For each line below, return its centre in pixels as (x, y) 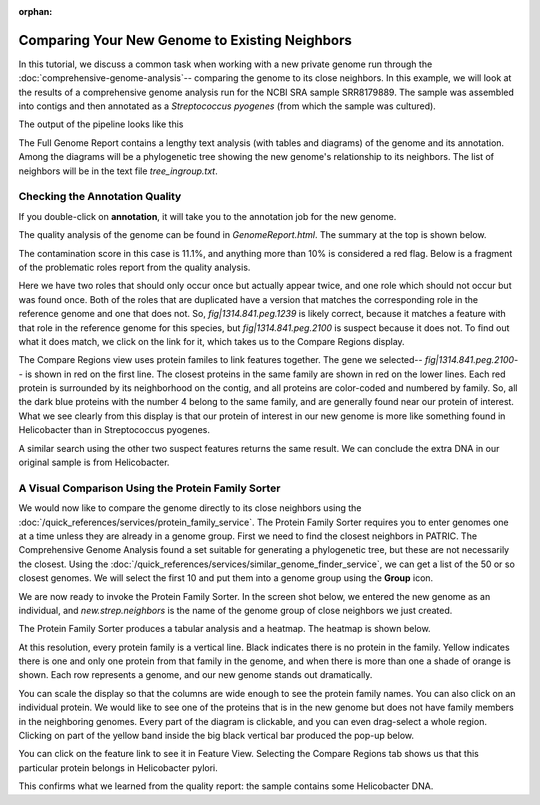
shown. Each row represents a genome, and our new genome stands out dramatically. (195, 675)
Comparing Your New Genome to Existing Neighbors (185, 40)
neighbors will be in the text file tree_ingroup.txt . (118, 171)
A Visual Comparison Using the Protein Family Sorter (149, 488)
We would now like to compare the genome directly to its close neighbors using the (190, 508)
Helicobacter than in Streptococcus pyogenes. (114, 430)
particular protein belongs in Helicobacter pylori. (118, 767)
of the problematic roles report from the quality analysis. (134, 267)
